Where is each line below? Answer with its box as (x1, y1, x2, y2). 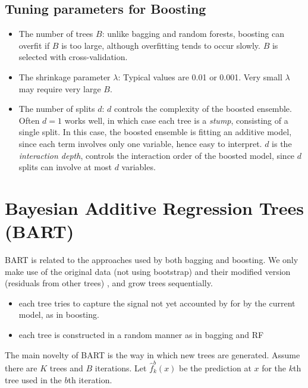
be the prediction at (179, 361, 252, 374)
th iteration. (68, 373, 112, 386)
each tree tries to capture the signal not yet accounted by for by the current (18, 296, 296, 309)
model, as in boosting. (18, 308, 99, 321)
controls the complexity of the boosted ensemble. (114, 102, 292, 115)
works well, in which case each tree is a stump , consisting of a (64, 114, 288, 126)
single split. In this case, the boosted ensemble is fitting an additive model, (18, 126, 292, 138)
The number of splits (18, 102, 95, 115)
